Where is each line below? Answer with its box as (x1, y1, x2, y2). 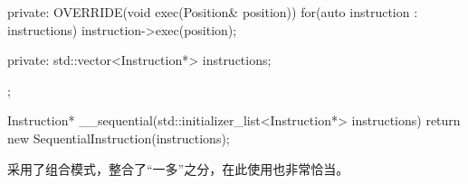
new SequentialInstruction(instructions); (7, 128, 230, 147)
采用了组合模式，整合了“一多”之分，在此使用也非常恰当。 (7, 159, 349, 178)
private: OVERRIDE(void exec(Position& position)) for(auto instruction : (7, 3, 418, 21)
